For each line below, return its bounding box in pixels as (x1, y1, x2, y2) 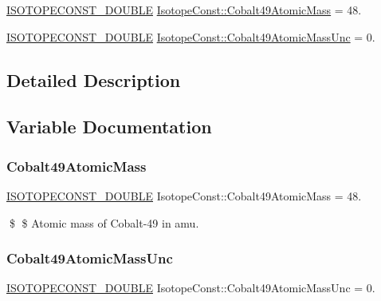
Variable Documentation (6, 114, 212, 139)
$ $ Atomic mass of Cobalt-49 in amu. (9, 214, 199, 231)
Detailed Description (6, 67, 181, 92)
